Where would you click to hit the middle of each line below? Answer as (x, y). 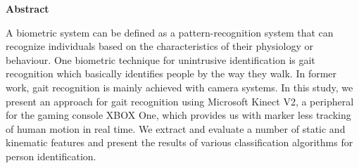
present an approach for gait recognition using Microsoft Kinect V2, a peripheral (180, 101)
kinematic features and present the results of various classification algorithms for (179, 142)
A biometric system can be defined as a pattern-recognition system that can (170, 32)
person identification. (51, 156)
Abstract (27, 8)
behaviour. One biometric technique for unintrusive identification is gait (160, 59)
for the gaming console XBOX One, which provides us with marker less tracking (178, 115)
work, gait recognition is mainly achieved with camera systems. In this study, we (179, 87)
